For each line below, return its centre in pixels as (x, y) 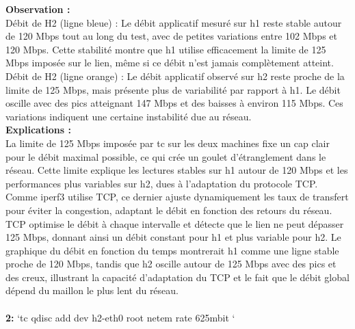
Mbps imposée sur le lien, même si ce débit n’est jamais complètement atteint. (170, 63)
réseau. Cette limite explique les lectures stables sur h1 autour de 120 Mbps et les (177, 170)
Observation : (38, 9)
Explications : (38, 130)
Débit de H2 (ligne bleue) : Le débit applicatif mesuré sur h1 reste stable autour (174, 22)
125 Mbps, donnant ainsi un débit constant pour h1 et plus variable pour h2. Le (173, 237)
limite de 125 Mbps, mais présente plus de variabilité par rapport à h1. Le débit (173, 89)
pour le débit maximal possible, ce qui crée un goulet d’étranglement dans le (166, 156)
